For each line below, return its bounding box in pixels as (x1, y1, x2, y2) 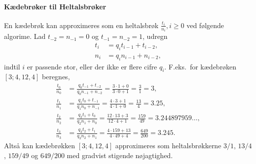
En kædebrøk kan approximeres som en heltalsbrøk (4, 20, 159, 30)
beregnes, (42, 71, 70, 82)
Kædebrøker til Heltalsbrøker (4, 1, 107, 11)
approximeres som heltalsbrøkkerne (115, 140, 221, 151)
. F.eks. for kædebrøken (164, 61, 237, 71)
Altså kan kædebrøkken (4, 140, 75, 151)
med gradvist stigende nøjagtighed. (67, 150, 173, 160)
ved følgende (186, 20, 224, 30)
